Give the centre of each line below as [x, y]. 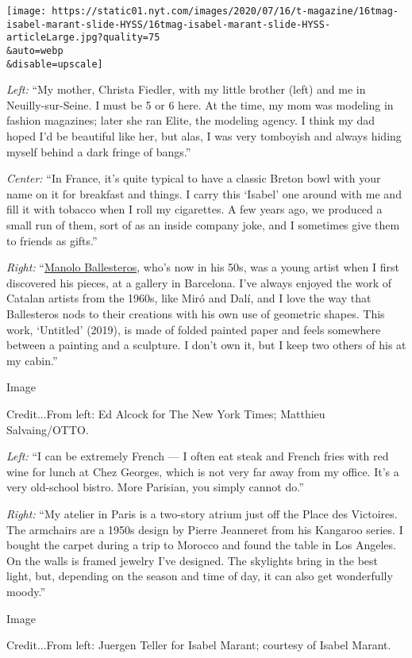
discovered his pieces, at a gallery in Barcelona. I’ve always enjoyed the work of [199, 282]
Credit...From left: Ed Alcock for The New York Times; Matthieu [166, 413]
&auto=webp [35, 50]
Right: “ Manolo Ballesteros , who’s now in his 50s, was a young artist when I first [203, 267]
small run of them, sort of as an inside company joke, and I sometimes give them [203, 225]
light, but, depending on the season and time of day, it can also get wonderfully [200, 576]
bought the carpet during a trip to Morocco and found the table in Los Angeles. [201, 545]
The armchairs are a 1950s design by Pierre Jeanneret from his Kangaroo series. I [205, 529]
